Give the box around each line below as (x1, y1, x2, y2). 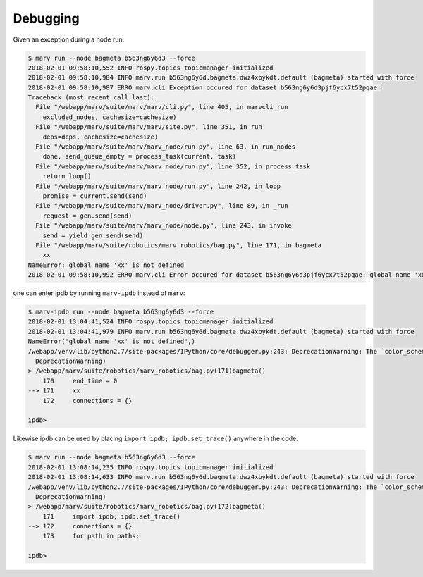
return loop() (42, 173, 92, 180)
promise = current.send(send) (42, 192, 147, 200)
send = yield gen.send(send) (42, 231, 144, 240)
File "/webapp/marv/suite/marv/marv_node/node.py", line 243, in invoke (35, 222, 293, 230)
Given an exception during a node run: (13, 35, 125, 44)
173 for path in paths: (42, 532, 140, 540)
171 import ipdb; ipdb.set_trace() (42, 512, 181, 521)
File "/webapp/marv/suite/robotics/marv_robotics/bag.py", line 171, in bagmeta (35, 241, 322, 249)
